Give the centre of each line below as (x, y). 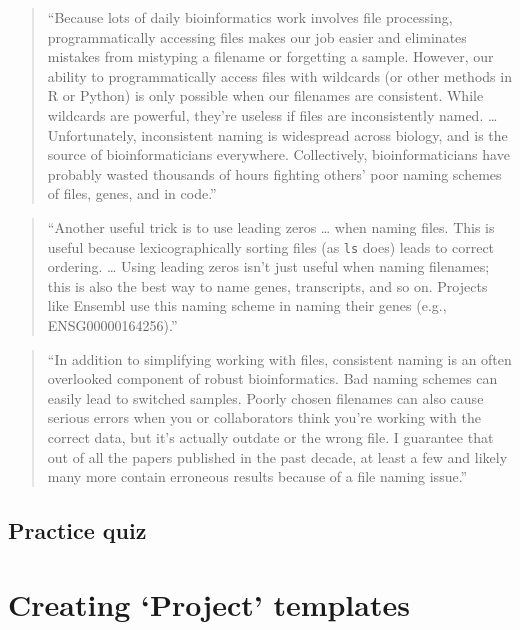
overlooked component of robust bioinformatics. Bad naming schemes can (272, 378)
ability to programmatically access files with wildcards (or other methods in (279, 75)
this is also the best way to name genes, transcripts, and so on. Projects (267, 285)
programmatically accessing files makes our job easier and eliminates (257, 36)
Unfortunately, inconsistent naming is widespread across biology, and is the (277, 134)
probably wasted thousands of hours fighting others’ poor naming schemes (274, 173)
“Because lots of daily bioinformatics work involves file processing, (250, 17)
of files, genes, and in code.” (132, 193)
